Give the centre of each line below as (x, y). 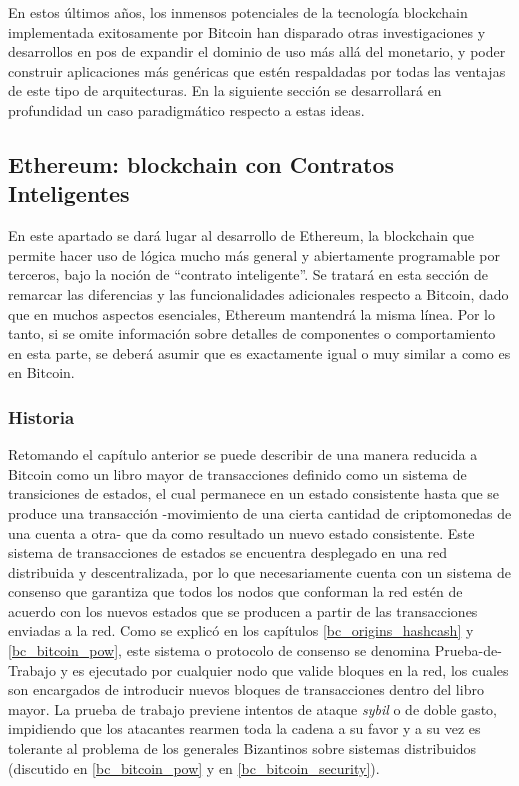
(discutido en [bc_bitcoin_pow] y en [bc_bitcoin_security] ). (194, 767)
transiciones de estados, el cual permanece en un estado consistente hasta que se (254, 493)
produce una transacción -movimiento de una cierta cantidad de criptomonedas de (260, 512)
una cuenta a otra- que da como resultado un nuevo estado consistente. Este (241, 532)
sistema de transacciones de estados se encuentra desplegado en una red (227, 552)
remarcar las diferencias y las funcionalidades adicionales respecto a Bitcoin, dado (258, 293)
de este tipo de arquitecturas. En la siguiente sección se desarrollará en (225, 90)
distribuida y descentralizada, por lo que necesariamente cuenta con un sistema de (259, 571)
